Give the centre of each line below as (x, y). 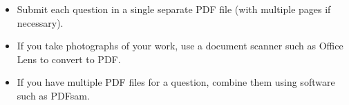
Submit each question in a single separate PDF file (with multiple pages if (174, 9)
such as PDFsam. (53, 95)
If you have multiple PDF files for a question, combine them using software (176, 82)
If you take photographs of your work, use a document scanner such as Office (180, 46)
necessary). (40, 22)
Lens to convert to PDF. (69, 59)
